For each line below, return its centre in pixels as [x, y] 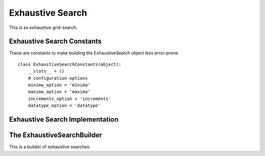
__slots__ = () [46, 71]
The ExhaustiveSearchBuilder [56, 135]
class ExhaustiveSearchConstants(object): [70, 64]
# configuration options [58, 78]
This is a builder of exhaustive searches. [50, 147]
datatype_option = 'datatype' [64, 106]
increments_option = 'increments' [69, 99]
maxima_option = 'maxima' [59, 92]
